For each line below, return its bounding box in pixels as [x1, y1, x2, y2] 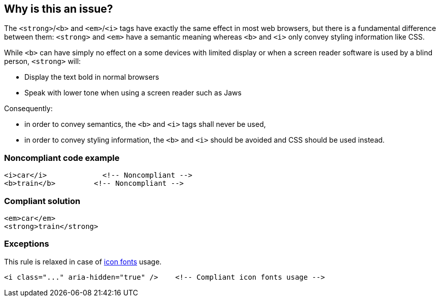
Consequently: [4, 104, 53, 113]
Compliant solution [4, 195, 81, 206]
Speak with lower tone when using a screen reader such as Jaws [24, 88, 242, 97]
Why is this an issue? [4, 3, 113, 15]
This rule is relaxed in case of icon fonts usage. [4, 257, 162, 266]
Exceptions [4, 239, 49, 249]
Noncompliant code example [4, 152, 120, 163]
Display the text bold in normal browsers [24, 73, 159, 82]
